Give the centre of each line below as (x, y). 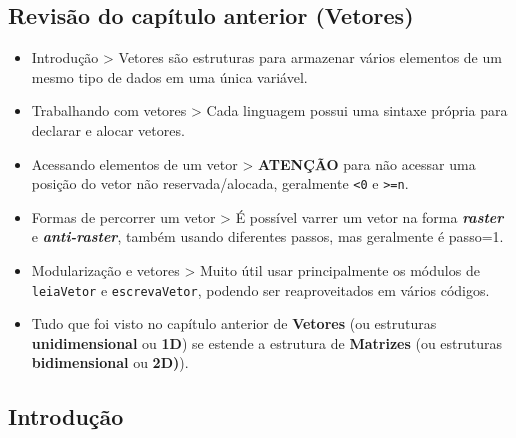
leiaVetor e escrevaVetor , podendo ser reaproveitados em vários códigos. (260, 289)
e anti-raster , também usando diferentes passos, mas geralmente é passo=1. (267, 236)
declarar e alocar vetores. (108, 129)
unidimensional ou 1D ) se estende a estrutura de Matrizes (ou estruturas (267, 342)
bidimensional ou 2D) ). (110, 362)
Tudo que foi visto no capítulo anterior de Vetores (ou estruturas (234, 323)
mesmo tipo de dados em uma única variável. (169, 76)
